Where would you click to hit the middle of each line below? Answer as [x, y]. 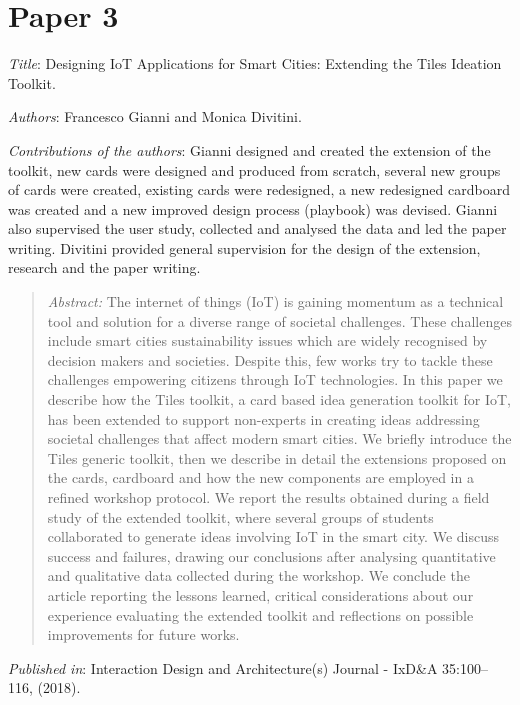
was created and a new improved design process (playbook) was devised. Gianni [253, 208]
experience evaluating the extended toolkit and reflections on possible [260, 614]
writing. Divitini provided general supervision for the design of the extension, [244, 247]
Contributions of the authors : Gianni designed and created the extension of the [249, 149]
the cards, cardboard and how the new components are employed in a [260, 477]
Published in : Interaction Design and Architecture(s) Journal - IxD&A [223, 667]
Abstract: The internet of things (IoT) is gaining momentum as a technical [275, 301]
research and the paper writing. [104, 267]
